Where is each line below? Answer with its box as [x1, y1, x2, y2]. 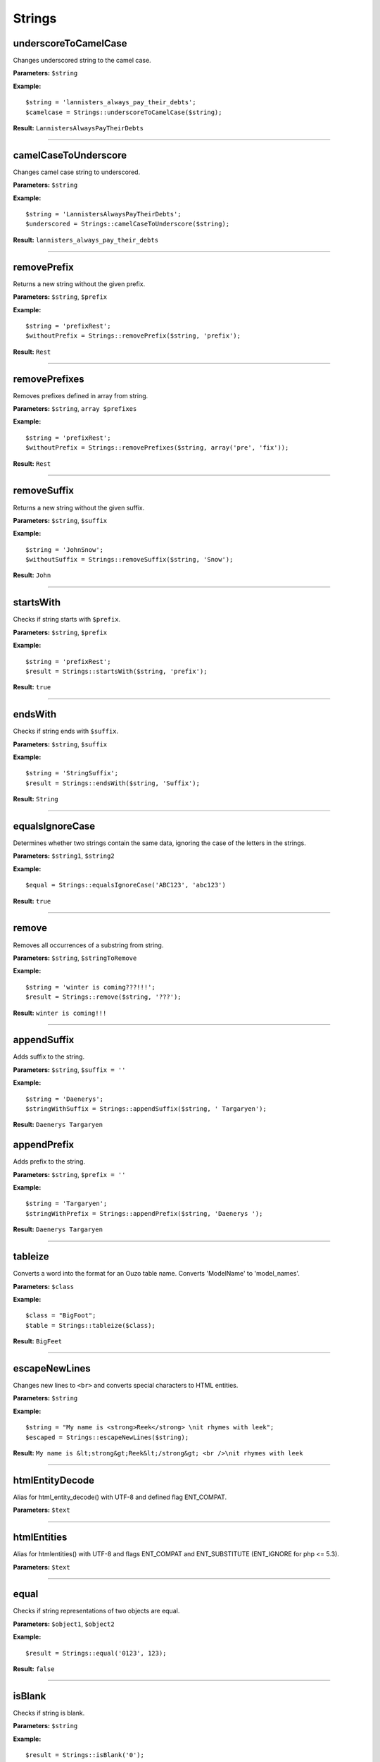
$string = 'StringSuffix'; [25, 769, 119, 777]
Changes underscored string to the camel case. [13, 56, 151, 65]
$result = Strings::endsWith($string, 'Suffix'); [25, 779, 201, 787]
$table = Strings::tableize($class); [25, 1321, 156, 1329]
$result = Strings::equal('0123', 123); [25, 1649, 167, 1657]
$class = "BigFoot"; [25, 1312, 96, 1319]
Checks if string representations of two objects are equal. [13, 1607, 180, 1615]
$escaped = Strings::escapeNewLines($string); [25, 1433, 189, 1441]
